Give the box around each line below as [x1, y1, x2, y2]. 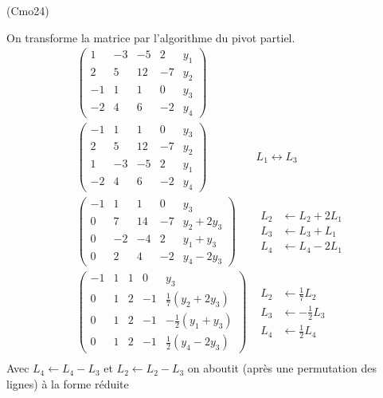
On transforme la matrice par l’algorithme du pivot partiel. [6, 29, 295, 45]
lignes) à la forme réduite [6, 376, 129, 392]
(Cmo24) [6, 2, 49, 18]
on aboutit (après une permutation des [187, 360, 377, 376]
